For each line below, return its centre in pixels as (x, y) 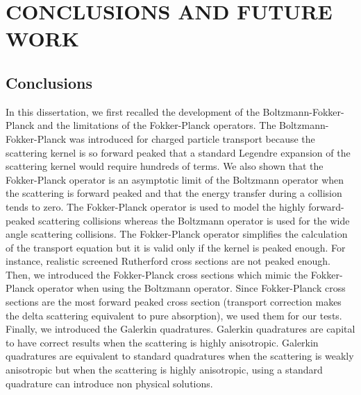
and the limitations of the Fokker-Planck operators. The (157, 125)
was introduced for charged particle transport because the (192, 138)
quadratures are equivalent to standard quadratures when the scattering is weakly (180, 356)
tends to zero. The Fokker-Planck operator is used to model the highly (156, 206)
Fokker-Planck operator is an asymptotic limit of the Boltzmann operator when (175, 179)
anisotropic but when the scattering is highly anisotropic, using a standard (164, 370)
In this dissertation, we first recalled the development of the (133, 111)
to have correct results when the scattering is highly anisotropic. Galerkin (162, 342)
